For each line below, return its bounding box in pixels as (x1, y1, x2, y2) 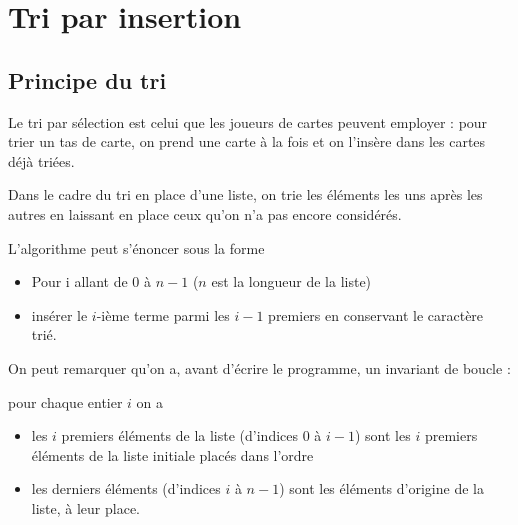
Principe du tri (8, 64, 167, 95)
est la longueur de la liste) (211, 271, 372, 292)
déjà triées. (8, 150, 75, 171)
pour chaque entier (8, 391, 123, 412)
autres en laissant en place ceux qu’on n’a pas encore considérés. (8, 203, 402, 224)
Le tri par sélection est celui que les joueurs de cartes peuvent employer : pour (8, 111, 488, 132)
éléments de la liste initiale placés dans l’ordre (31, 444, 314, 465)
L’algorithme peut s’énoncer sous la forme (8, 237, 265, 258)
